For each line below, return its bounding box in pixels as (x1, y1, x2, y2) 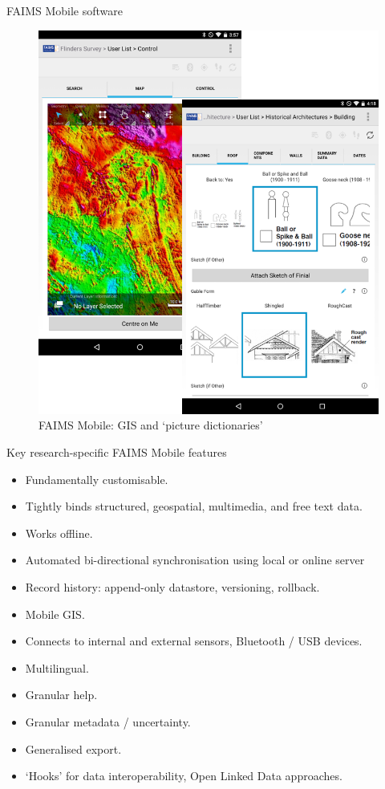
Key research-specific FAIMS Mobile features (6, 443, 227, 460)
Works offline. (25, 524, 93, 541)
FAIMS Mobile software (6, 2, 123, 18)
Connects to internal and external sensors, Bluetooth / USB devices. (25, 632, 363, 649)
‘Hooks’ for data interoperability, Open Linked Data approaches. (25, 767, 342, 784)
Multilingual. (25, 659, 89, 676)
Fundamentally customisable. (25, 470, 168, 487)
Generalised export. (25, 740, 122, 757)
